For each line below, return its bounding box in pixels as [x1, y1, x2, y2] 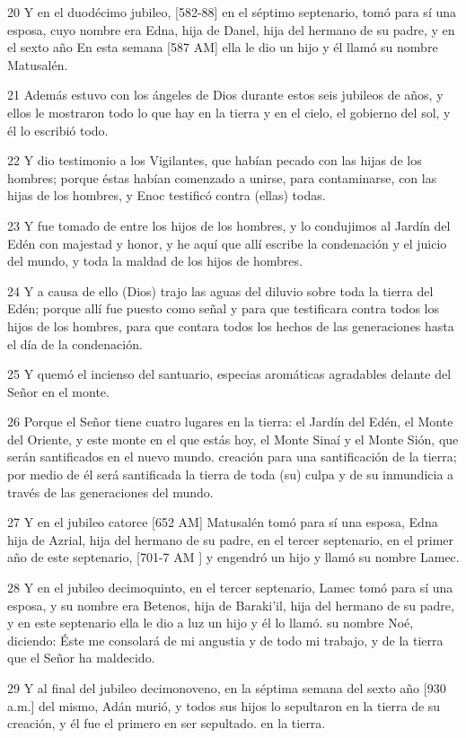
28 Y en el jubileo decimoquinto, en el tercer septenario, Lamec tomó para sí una [7, 578, 453, 597]
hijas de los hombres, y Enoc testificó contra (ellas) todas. [7, 186, 326, 205]
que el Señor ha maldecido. [7, 648, 155, 667]
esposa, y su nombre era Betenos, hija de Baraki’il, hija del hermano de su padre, [7, 595, 454, 614]
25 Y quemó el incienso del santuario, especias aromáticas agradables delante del [7, 365, 452, 383]
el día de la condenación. [7, 334, 143, 353]
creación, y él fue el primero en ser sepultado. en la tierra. [7, 714, 326, 733]
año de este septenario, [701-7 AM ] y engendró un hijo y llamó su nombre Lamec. [7, 548, 460, 567]
